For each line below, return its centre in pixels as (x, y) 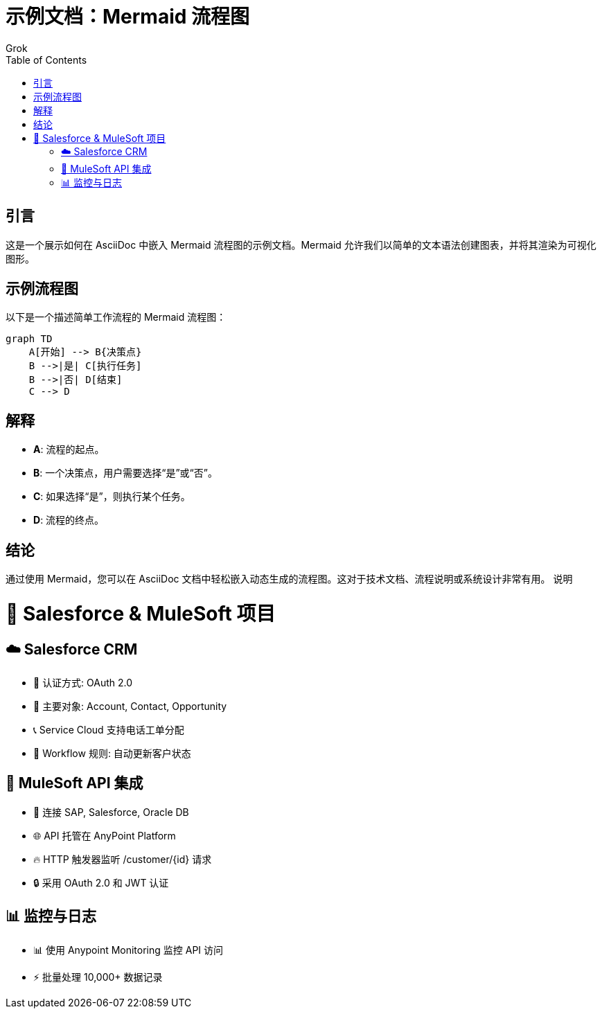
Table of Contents (46, 60)
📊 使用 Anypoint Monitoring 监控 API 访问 (129, 950)
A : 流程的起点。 (69, 450)
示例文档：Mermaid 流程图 (128, 17)
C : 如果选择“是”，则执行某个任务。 (112, 497)
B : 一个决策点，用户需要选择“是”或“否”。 (125, 473)
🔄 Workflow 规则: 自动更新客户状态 (112, 754)
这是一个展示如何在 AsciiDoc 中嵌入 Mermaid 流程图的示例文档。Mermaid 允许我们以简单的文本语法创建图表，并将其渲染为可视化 (301, 244)
